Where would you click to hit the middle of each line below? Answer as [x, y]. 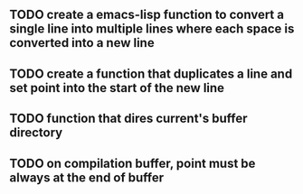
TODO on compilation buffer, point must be [133, 163]
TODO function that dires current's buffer [128, 119]
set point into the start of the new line [117, 88]
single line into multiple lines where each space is [152, 29]
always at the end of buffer [87, 177]
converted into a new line [82, 43]
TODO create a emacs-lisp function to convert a [147, 15]
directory [36, 133]
